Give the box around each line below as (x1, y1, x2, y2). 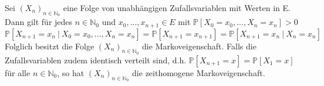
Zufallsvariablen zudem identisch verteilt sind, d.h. (5, 53, 187, 66)
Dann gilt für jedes (5, 16, 73, 28)
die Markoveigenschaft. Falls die (142, 40, 256, 52)
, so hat (57, 66, 85, 78)
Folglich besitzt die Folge (5, 40, 95, 52)
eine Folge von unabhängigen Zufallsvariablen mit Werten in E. (63, 2, 291, 13)
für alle (5, 66, 31, 78)
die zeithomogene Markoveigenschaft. (132, 66, 265, 78)
